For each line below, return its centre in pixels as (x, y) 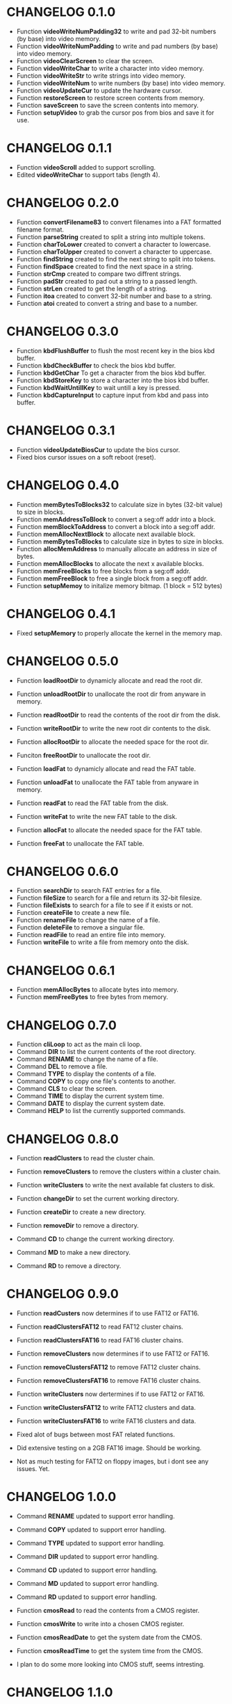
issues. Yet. (33, 1469)
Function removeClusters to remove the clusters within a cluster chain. (118, 1171)
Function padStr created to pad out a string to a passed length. (107, 281)
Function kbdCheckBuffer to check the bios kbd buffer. (96, 365)
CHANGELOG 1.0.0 (61, 1497)
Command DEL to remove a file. (62, 1066)
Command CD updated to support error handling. (87, 1570)
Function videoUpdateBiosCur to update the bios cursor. (98, 450)
